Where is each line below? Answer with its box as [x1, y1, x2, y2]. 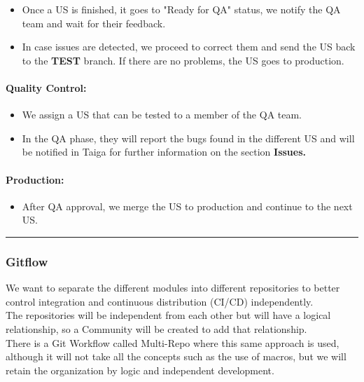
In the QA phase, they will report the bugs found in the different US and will [22, 130, 355, 145]
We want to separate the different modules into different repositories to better [6, 280, 340, 295]
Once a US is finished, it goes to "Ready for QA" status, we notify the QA [22, 2, 341, 16]
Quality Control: [6, 80, 87, 95]
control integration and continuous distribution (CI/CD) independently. [6, 294, 314, 308]
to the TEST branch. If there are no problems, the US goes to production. [22, 53, 344, 67]
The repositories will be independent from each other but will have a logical [6, 308, 331, 322]
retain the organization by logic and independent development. [6, 362, 274, 377]
